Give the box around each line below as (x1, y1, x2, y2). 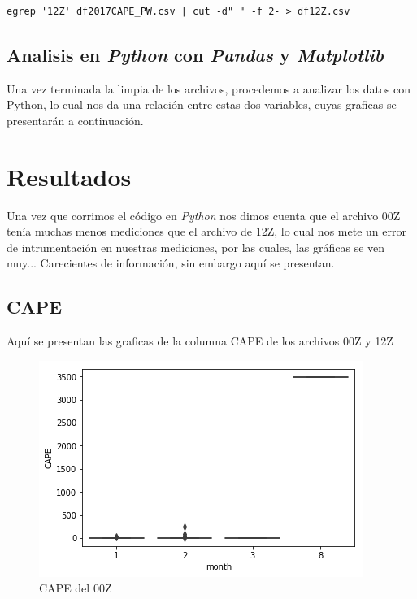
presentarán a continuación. (7, 111, 144, 128)
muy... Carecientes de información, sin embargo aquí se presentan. (7, 254, 335, 271)
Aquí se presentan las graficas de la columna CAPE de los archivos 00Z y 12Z (7, 332, 393, 349)
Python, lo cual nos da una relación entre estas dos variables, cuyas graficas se (7, 96, 397, 113)
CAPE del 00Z (39, 579, 112, 597)
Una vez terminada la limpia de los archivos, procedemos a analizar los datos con (7, 80, 411, 97)
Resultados (7, 159, 132, 193)
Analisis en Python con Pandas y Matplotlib (7, 41, 384, 67)
